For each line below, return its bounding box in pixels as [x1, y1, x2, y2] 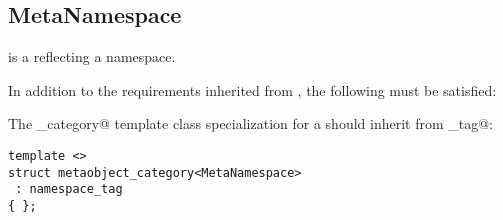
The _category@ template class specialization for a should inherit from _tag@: [8, 113, 494, 134]
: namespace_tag [15, 182, 123, 197]
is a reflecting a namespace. [8, 46, 176, 67]
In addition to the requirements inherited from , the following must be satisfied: [8, 79, 497, 100]
